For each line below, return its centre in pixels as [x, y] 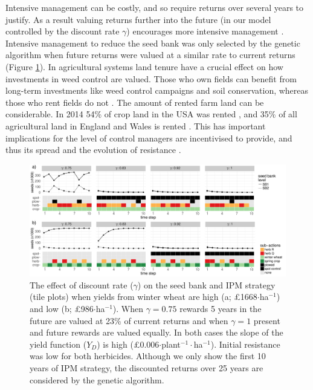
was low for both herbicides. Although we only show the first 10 [148, 356]
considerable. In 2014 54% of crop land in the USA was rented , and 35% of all [151, 114]
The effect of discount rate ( [82, 284]
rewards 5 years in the [221, 308]
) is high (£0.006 [128, 344]
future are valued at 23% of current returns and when [129, 320]
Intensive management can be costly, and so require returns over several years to [155, 7]
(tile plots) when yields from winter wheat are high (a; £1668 [144, 297]
